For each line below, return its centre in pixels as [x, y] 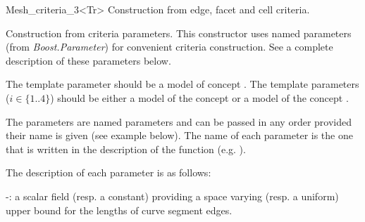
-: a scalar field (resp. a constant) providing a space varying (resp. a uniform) [172, 196]
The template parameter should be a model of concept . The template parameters [182, 84]
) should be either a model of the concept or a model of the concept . [199, 97]
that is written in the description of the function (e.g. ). [126, 149]
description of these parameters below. [88, 60]
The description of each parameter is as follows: [109, 172]
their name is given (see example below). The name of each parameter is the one [179, 135]
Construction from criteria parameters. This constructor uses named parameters [179, 33]
